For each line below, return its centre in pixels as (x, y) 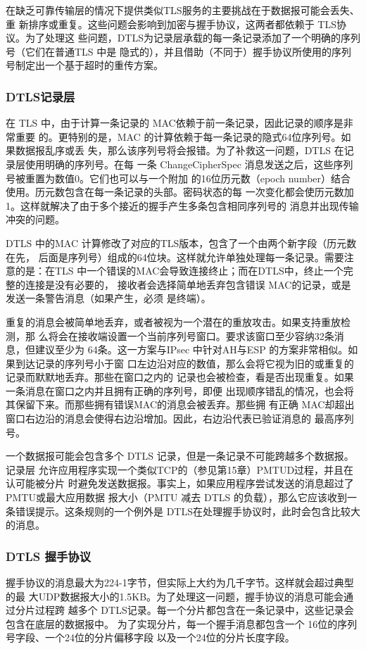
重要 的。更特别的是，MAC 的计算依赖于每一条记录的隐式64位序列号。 (178, 136)
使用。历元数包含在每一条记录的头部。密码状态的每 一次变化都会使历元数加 (180, 192)
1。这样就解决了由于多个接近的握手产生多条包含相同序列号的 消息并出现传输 (182, 205)
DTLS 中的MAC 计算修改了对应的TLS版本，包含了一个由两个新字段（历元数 (181, 242)
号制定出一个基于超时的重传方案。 (84, 65)
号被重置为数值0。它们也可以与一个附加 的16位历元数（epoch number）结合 (178, 178)
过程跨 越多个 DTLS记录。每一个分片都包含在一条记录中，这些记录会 (194, 610)
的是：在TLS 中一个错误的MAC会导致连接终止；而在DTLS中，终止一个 (179, 271)
